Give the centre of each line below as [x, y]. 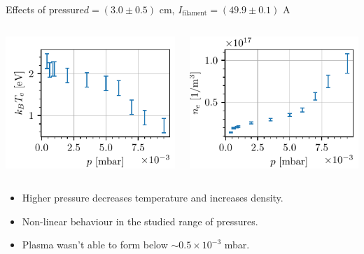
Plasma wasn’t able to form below [95, 245]
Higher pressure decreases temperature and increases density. [153, 198]
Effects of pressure [45, 9]
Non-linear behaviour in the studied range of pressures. [140, 221]
